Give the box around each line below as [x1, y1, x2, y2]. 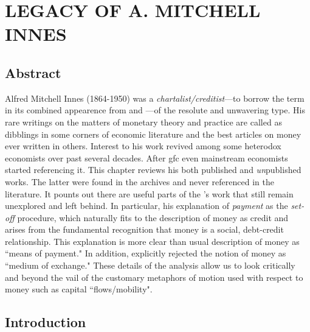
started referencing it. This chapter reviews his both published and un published [5, 163, 301, 176]
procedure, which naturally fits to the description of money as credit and [17, 211, 289, 224]
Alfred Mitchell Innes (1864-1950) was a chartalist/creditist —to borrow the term [5, 91, 305, 104]
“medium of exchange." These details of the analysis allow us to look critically [5, 259, 295, 272]
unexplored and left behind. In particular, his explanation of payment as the [5, 199, 288, 212]
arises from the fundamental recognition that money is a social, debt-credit [5, 223, 284, 236]
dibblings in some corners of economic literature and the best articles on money [5, 127, 301, 140]
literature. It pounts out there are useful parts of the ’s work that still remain [5, 187, 294, 200]
